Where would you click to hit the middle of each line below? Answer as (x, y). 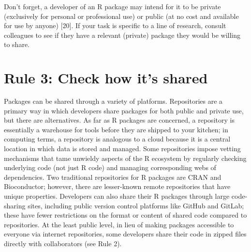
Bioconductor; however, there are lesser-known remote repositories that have (117, 186)
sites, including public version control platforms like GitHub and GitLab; (136, 205)
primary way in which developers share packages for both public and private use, (124, 110)
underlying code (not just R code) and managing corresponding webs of (110, 167)
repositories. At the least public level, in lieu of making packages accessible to (119, 224)
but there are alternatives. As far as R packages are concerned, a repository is (119, 120)
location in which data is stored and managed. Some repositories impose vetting (122, 149)
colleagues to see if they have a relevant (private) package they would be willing (122, 35)
